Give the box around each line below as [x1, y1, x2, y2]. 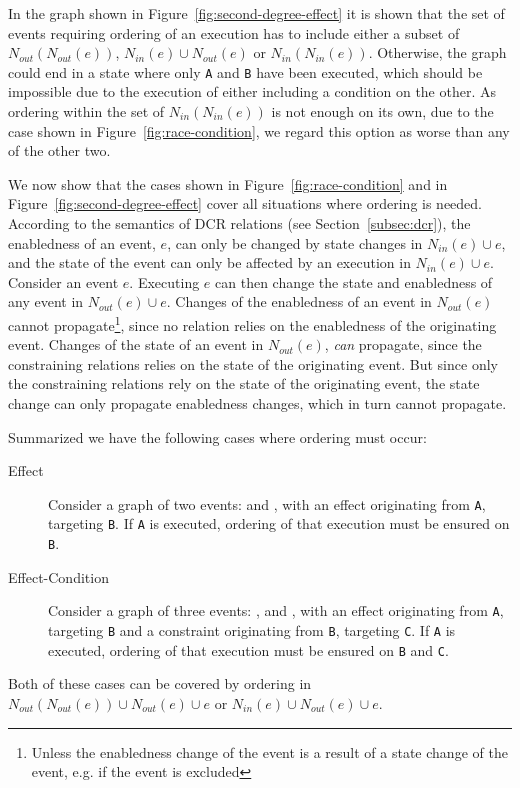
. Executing [129, 271, 200, 292]
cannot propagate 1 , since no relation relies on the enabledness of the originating [8, 311, 497, 335]
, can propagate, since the [324, 334, 482, 355]
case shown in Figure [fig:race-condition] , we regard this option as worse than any [8, 120, 510, 141]
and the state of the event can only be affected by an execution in [8, 252, 411, 273]
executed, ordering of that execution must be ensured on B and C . [48, 639, 449, 660]
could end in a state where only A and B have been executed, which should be [8, 61, 483, 82]
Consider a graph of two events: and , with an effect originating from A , [48, 493, 486, 514]
